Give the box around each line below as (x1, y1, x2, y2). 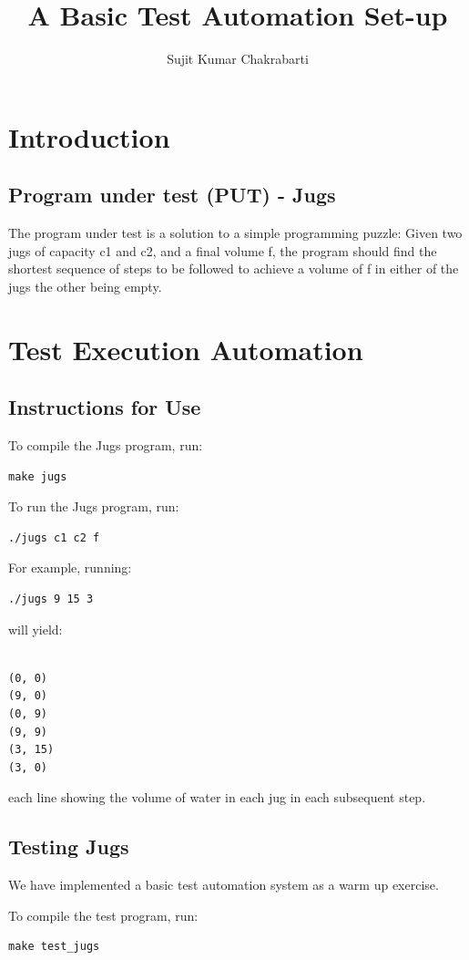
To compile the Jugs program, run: (8, 436, 203, 455)
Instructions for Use (8, 393, 201, 421)
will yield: (8, 619, 63, 638)
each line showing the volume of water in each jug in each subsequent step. (8, 788, 426, 807)
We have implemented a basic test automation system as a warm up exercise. (8, 875, 439, 894)
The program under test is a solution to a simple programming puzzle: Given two (8, 223, 463, 243)
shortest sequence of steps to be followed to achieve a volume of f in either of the (8, 259, 459, 278)
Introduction (8, 118, 170, 155)
